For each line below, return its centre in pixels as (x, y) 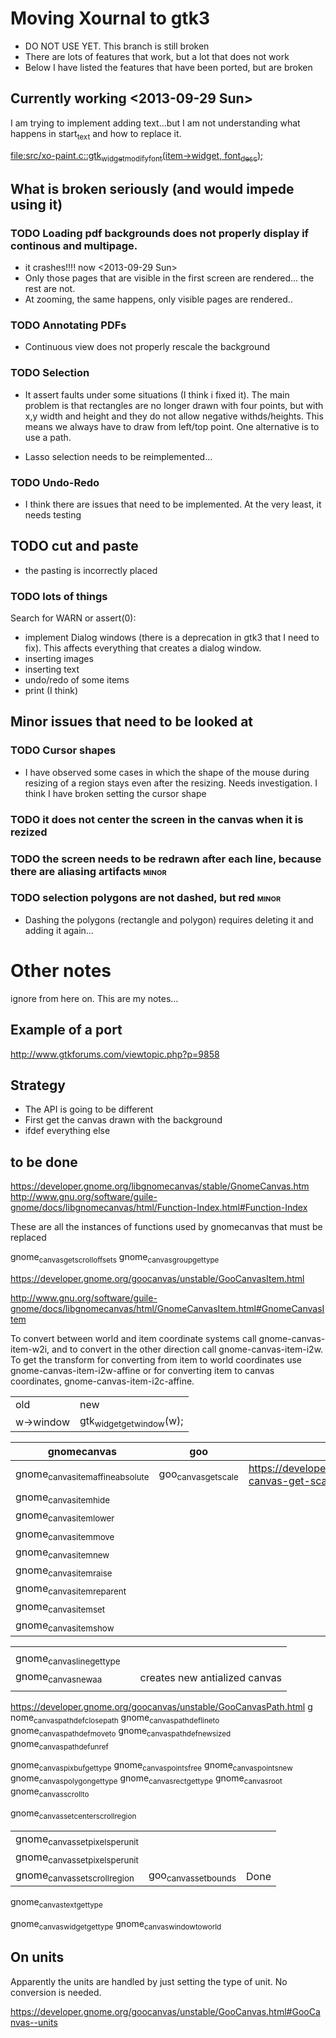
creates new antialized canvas (211, 1677)
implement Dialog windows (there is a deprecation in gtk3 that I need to (172, 638)
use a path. (48, 437)
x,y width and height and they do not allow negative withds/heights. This (174, 416)
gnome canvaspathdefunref (59, 1744)
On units (37, 1957)
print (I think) (51, 691)
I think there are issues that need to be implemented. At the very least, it (173, 504)
